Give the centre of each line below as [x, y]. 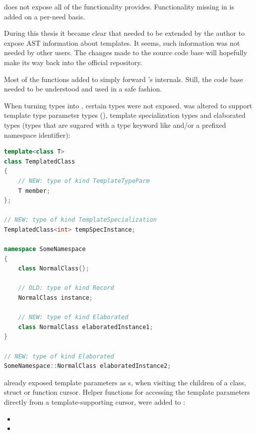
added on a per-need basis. [45, 16]
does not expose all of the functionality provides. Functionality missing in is [119, 6]
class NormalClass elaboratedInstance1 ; [86, 327]
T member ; [34, 191]
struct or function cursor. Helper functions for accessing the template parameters [127, 392]
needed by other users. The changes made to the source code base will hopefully [126, 52]
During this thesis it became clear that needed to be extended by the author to [125, 33]
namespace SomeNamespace [45, 249]
